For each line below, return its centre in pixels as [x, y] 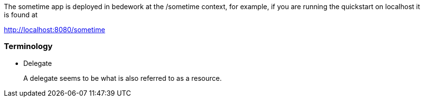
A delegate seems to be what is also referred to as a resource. [123, 78]
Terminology [28, 46]
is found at [21, 15]
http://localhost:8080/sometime [55, 30]
